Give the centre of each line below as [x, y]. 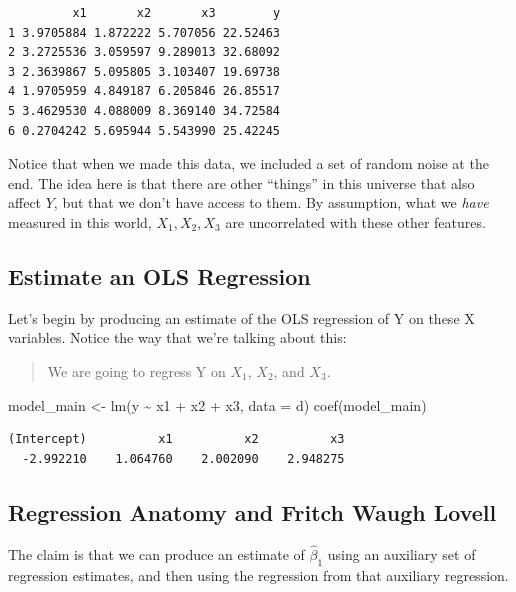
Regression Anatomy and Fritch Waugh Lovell [252, 511]
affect [25, 202]
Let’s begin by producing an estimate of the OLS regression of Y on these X [241, 317]
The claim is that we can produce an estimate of [156, 553]
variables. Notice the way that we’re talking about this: [177, 337]
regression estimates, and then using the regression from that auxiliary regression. [258, 574]
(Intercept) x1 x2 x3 [176, 439]
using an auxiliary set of [401, 553]
